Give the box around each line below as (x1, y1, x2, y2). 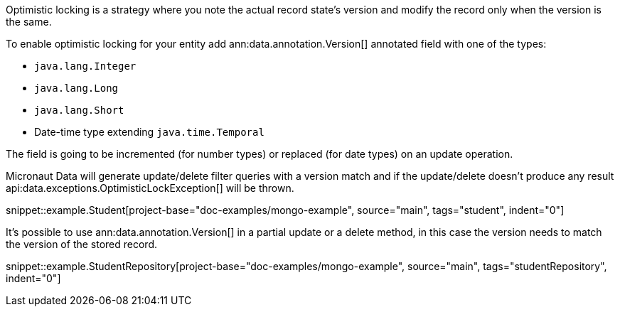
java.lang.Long (34, 82, 119, 94)
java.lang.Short (34, 104, 124, 116)
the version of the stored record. (6, 238, 158, 250)
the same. (6, 16, 52, 28)
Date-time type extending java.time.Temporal (34, 126, 264, 138)
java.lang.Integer (34, 60, 137, 72)
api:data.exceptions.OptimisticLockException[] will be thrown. (6, 182, 294, 194)
